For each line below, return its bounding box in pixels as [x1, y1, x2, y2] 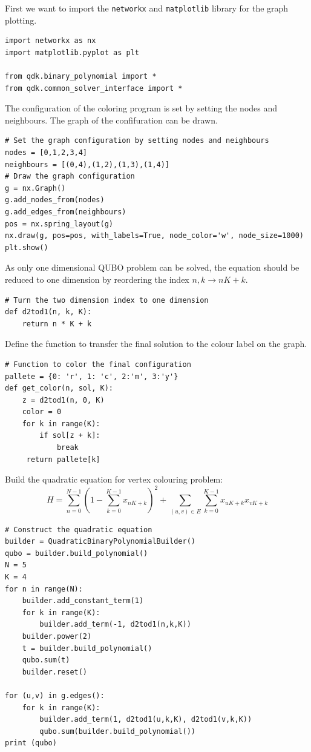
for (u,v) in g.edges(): [5, 691, 105, 700]
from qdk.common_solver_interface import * [5, 84, 183, 93]
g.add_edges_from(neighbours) [5, 207, 126, 216]
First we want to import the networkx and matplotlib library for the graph [5, 2, 289, 14]
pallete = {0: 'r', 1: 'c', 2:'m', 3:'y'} [5, 372, 178, 381]
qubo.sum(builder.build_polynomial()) [39, 727, 195, 736]
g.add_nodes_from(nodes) [5, 196, 105, 205]
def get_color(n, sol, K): [5, 384, 113, 393]
